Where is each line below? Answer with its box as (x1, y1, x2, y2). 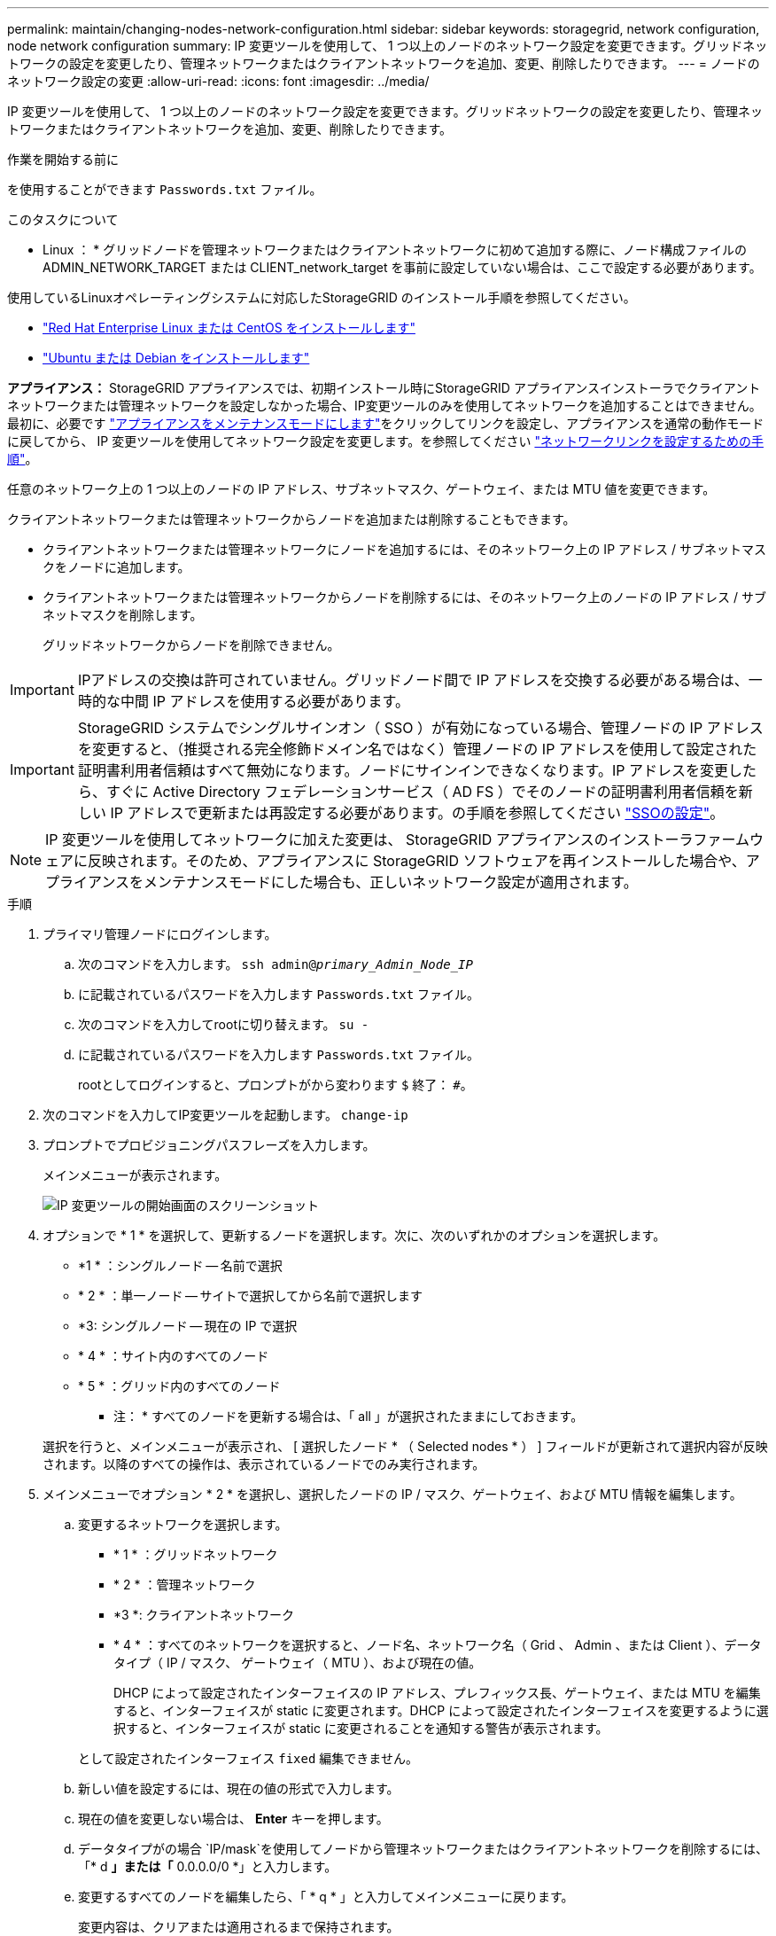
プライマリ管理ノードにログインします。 (43, 926, 277, 941)
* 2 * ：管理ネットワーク (113, 1577, 256, 1592)
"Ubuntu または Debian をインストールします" (43, 350, 310, 365)
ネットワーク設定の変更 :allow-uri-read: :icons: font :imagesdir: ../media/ (7, 74, 430, 89)
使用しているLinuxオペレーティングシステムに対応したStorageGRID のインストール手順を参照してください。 (7, 290, 636, 305)
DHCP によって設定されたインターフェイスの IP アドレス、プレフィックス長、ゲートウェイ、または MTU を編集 (113, 1685, 761, 1700)
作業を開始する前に (7, 152, 119, 167)
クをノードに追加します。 (43, 559, 190, 574)
